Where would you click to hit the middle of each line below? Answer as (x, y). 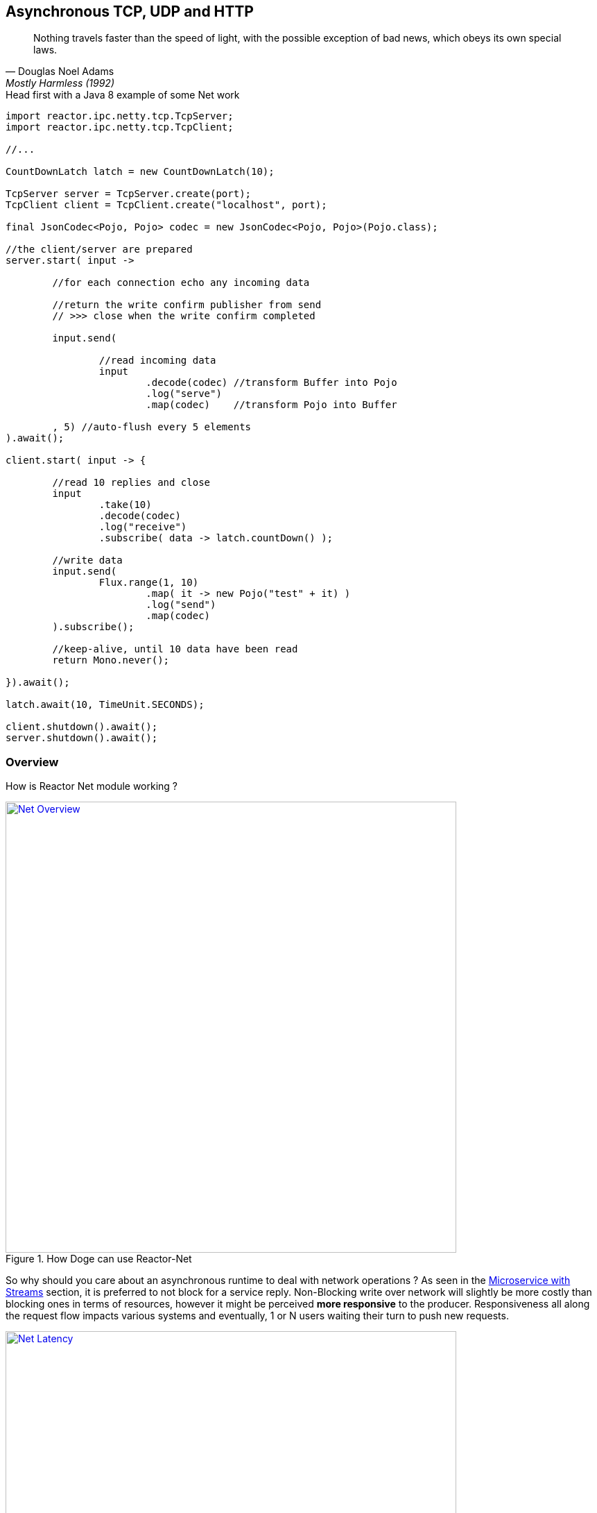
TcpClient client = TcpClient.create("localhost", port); (166, 205)
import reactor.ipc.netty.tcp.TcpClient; (120, 127)
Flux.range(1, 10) (149, 583)
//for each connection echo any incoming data (181, 283)
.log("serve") (184, 394)
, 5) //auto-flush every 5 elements (152, 427)
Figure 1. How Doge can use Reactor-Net (99, 1259)
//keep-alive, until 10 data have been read (175, 649)
